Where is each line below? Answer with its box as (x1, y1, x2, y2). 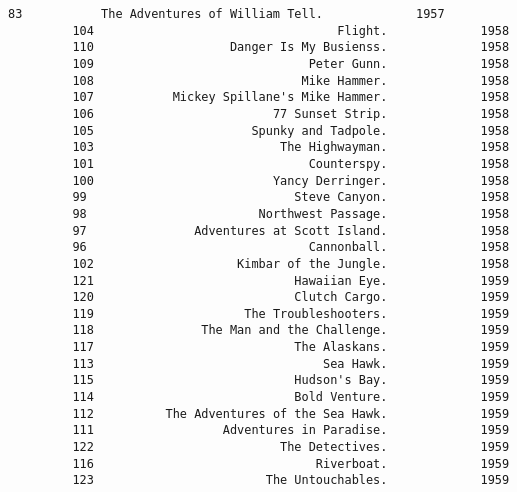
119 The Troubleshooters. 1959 (72, 306, 510, 321)
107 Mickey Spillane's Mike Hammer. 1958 (72, 90, 510, 105)
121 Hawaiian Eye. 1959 (72, 273, 510, 288)
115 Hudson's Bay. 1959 (72, 373, 510, 388)
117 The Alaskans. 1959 (72, 340, 510, 355)
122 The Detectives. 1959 (72, 440, 510, 455)
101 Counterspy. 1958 (72, 156, 510, 171)
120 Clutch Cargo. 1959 (72, 290, 510, 305)
